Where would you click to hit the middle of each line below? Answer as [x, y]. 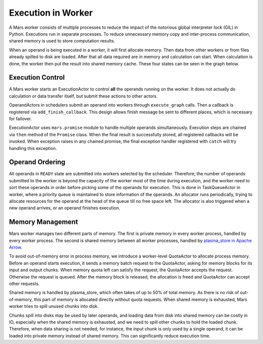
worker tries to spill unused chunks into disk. [54, 306]
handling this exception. [33, 148]
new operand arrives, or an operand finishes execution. [65, 208]
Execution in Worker [51, 13]
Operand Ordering [37, 162]
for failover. [20, 118]
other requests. [24, 284]
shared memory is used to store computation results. [62, 41]
